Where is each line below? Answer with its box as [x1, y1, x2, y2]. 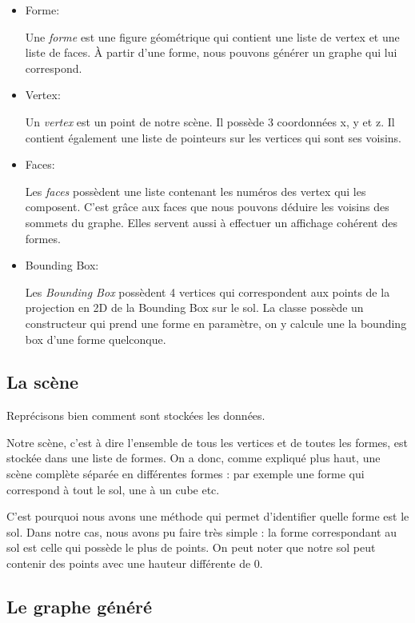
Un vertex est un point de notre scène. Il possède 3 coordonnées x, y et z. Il [25, 113, 395, 130]
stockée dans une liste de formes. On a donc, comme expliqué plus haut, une [6, 449, 381, 466]
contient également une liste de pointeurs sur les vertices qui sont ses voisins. [25, 129, 401, 146]
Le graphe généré [6, 594, 153, 619]
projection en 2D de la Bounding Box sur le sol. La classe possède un [25, 299, 364, 316]
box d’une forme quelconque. [25, 330, 166, 347]
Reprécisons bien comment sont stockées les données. [6, 407, 265, 424]
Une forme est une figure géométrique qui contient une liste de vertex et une [25, 28, 400, 45]
